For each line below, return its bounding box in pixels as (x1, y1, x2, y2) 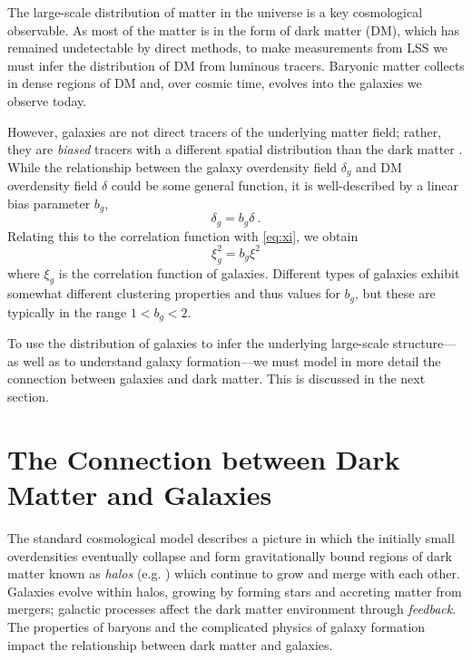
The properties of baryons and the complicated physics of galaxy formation (7, 616, 426, 636)
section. (7, 387, 49, 406)
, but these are (355, 284, 436, 303)
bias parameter (7, 193, 91, 212)
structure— (392, 334, 457, 353)
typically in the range (7, 302, 127, 321)
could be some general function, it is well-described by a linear (111, 176, 459, 195)
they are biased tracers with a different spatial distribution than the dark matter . (7, 140, 463, 159)
